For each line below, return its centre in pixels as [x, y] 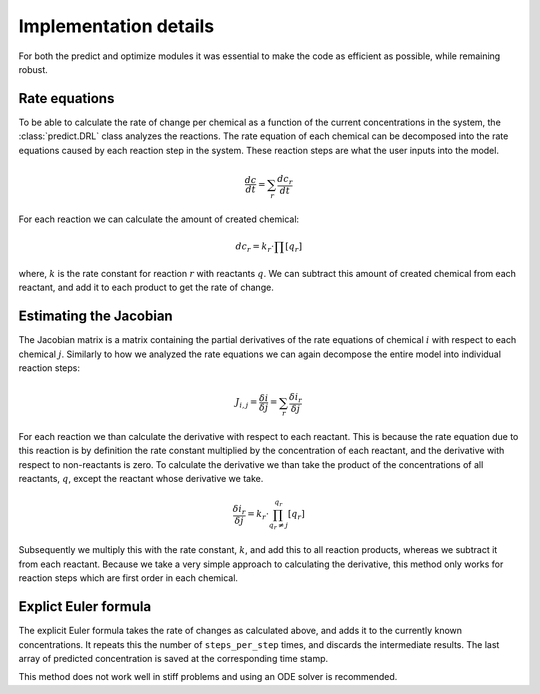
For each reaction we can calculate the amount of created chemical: [159, 219]
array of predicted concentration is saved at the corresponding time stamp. [173, 658]
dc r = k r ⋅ [255, 247]
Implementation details [116, 26]
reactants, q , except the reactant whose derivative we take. [141, 479]
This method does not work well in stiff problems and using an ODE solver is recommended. [208, 677]
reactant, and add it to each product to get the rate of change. [146, 287]
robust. [33, 69]
